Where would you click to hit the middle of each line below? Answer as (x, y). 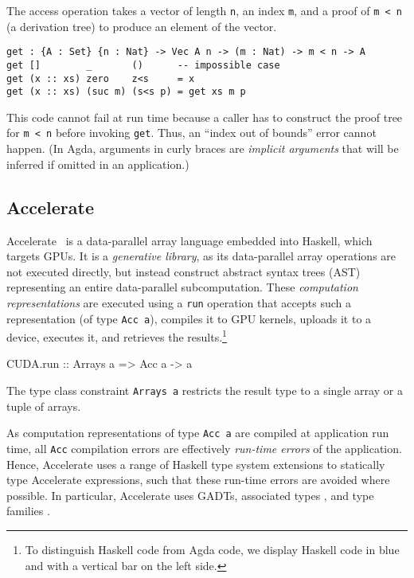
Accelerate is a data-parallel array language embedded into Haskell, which (189, 240)
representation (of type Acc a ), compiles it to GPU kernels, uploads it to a (189, 318)
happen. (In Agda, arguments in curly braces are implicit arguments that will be (203, 148)
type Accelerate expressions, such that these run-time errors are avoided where (198, 480)
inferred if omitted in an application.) (98, 164)
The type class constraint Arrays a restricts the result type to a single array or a (205, 391)
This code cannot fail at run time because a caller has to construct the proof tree (205, 117)
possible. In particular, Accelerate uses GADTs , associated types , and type (190, 495)
